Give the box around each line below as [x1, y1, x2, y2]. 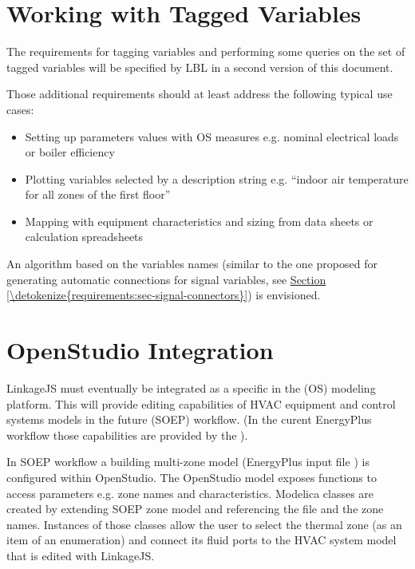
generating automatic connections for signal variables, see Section [6, 271, 326, 287]
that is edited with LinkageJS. [6, 547, 155, 563]
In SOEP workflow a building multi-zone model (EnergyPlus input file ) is [6, 453, 370, 470]
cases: [6, 101, 34, 117]
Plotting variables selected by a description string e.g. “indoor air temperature [25, 170, 409, 187]
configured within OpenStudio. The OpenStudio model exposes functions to [6, 468, 377, 485]
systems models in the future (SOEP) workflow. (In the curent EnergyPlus [6, 411, 372, 428]
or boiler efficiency [25, 144, 115, 160]
